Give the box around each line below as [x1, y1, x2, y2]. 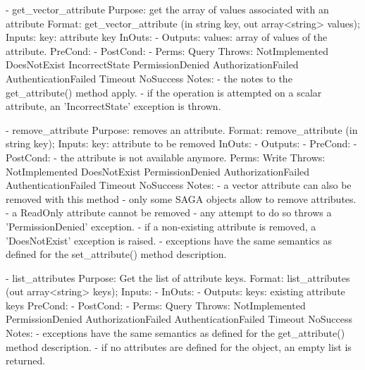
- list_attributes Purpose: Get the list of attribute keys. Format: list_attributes [6, 270, 350, 285]
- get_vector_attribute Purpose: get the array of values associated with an [6, 2, 329, 16]
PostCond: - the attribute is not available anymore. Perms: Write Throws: [6, 149, 326, 164]
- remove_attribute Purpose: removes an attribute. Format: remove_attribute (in [6, 122, 358, 137]
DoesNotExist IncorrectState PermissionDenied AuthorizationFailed [6, 57, 299, 72]
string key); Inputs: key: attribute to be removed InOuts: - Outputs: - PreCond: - [6, 136, 357, 151]
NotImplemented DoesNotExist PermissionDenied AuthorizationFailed [6, 164, 310, 178]
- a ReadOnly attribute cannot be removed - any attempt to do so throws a [6, 205, 332, 220]
